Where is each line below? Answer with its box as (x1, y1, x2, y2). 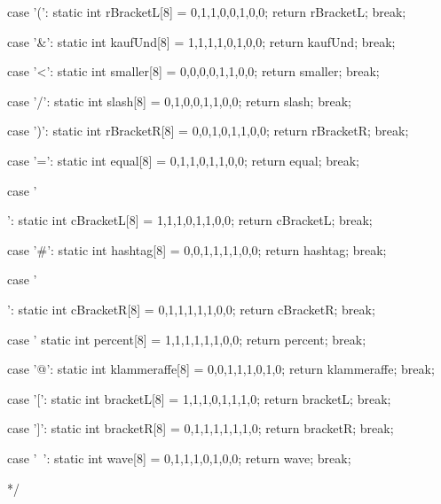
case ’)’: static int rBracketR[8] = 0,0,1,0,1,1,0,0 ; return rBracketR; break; (7, 121, 409, 140)
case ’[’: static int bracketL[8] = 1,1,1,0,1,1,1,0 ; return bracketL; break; (7, 389, 391, 407)
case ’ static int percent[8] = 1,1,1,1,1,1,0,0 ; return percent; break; (7, 330, 366, 348)
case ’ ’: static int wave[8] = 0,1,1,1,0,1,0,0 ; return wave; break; (7, 448, 351, 467)
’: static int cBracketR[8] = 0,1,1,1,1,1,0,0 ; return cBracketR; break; (7, 299, 375, 318)
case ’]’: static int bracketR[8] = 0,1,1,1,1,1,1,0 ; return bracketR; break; (7, 419, 394, 438)
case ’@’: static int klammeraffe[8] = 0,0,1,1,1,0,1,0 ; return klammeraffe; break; (7, 360, 435, 378)
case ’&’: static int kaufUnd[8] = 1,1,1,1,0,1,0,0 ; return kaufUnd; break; (7, 32, 396, 50)
